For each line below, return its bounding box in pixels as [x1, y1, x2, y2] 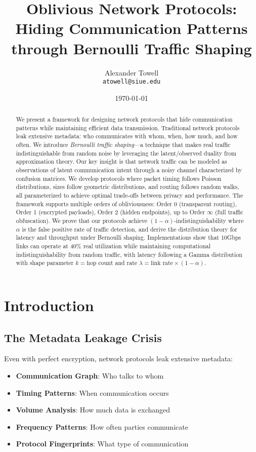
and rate [115, 258, 138, 267]
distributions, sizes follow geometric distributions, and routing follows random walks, [16, 182, 239, 191]
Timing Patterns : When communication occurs [16, 387, 169, 398]
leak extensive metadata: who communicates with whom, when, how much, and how [16, 132, 238, 140]
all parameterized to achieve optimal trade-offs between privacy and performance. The [16, 191, 243, 200]
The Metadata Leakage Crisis [4, 329, 162, 345]
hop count [87, 260, 113, 267]
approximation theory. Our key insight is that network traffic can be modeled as [16, 157, 227, 166]
